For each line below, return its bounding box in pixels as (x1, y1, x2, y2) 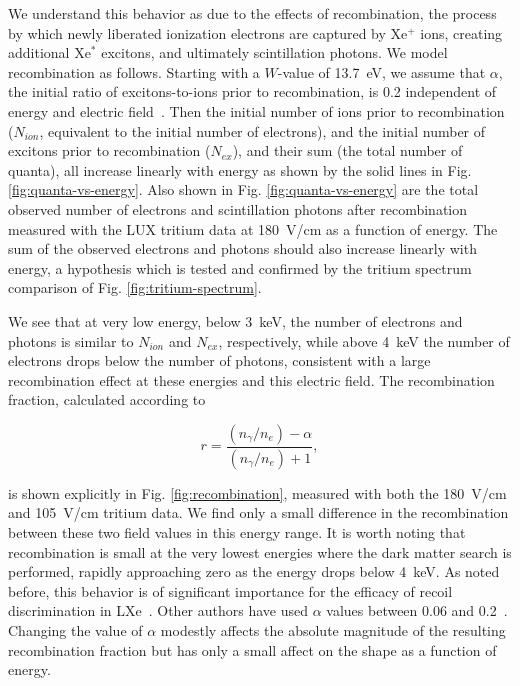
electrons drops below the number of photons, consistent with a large (8, 350, 431, 371)
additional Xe (8, 42, 91, 63)
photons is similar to (8, 330, 134, 351)
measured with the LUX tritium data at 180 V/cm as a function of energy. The (8, 218, 498, 239)
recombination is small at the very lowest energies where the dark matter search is (8, 541, 512, 562)
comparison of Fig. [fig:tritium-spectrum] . (8, 277, 262, 298)
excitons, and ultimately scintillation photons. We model (101, 42, 448, 63)
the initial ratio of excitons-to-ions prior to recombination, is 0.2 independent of (8, 81, 497, 102)
